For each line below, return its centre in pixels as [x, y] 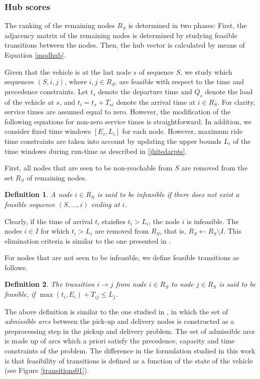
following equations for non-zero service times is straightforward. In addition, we [128, 121]
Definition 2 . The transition [50, 284]
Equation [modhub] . [35, 55]
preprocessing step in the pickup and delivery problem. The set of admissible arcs [130, 331]
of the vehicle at [29, 102]
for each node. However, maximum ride [182, 131]
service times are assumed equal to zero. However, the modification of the [118, 112]
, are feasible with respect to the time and [179, 81]
